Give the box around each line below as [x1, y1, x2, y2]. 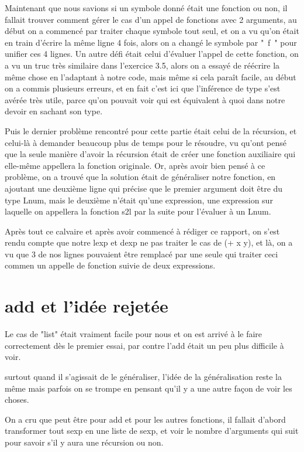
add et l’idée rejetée [5, 294, 168, 318]
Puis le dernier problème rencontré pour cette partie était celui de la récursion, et [5, 124, 297, 137]
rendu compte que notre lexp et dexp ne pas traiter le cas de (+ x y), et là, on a [5, 236, 293, 249]
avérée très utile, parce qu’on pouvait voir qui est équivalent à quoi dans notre [5, 93, 285, 106]
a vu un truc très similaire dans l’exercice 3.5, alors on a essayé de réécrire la [5, 59, 280, 71]
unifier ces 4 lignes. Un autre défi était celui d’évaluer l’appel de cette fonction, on [5, 47, 299, 60]
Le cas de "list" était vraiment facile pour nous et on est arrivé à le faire [5, 328, 262, 340]
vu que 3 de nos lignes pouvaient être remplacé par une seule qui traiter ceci [5, 247, 278, 260]
